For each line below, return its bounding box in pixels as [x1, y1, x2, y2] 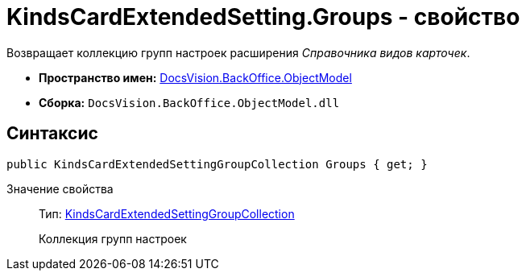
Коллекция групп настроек [39, 231, 187, 246]
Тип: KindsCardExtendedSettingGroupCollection [39, 206, 295, 221]
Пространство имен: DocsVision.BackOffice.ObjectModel [39, 70, 352, 85]
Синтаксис [6, 123, 98, 144]
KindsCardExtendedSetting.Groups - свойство [6, 3, 520, 31]
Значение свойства [6, 181, 114, 196]
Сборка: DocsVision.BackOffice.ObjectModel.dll [39, 95, 340, 110]
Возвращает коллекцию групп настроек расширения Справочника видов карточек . [6, 45, 470, 60]
